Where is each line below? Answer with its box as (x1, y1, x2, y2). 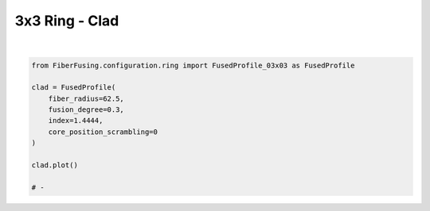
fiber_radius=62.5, (48, 94, 125, 103)
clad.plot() (31, 161, 79, 170)
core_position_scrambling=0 (48, 127, 158, 136)
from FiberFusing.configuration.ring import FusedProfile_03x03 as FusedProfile (31, 60, 355, 70)
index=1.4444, (48, 116, 104, 125)
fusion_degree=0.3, (48, 105, 125, 114)
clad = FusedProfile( (31, 83, 116, 92)
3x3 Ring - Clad (14, 12, 119, 29)
